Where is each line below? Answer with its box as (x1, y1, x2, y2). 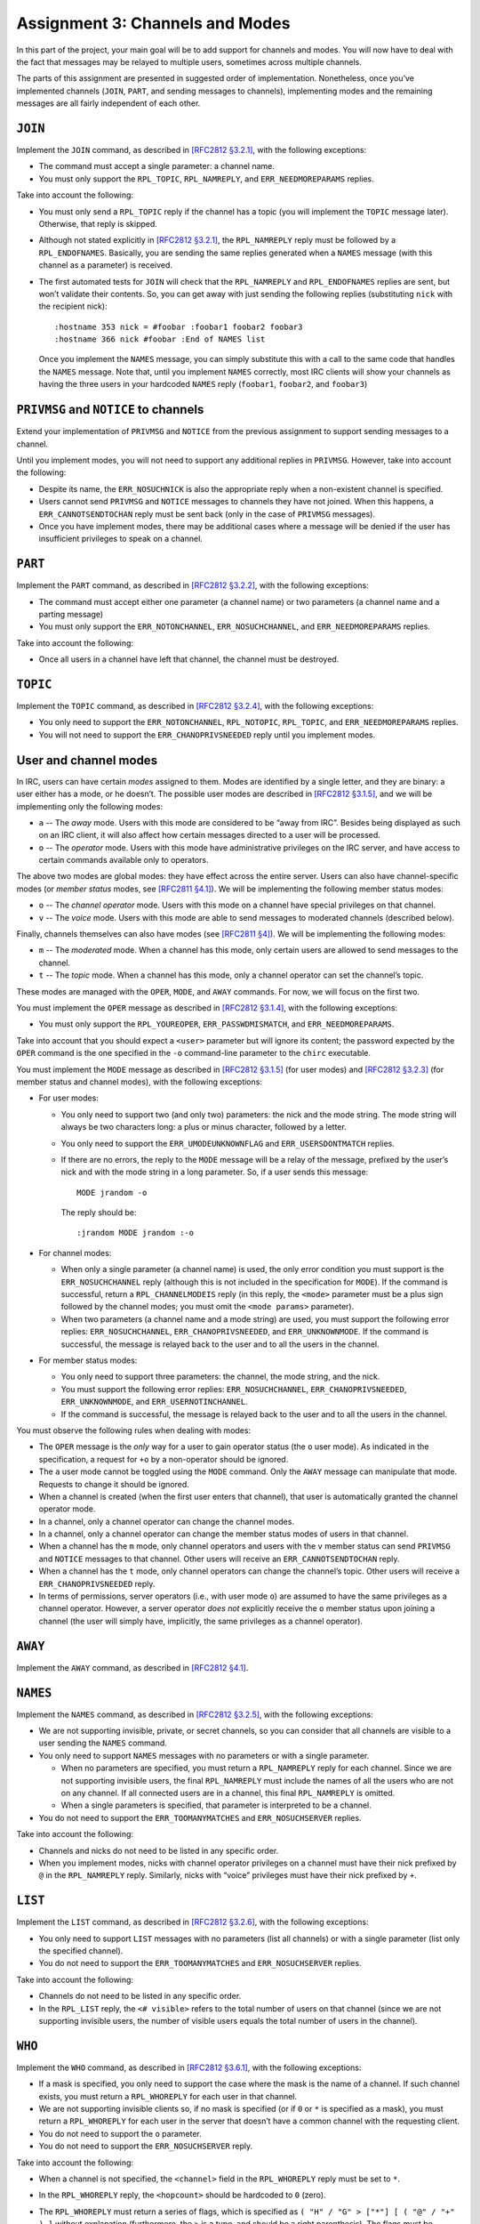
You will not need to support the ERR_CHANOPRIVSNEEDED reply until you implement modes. (38, 729, 376, 740)
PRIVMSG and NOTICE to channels (16, 402, 204, 417)
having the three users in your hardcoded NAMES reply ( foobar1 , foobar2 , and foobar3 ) (38, 379, 368, 390)
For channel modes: (38, 1247, 112, 1258)
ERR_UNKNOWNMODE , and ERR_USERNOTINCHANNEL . (60, 1397, 248, 1407)
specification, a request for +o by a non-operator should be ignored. (38, 1454, 289, 1464)
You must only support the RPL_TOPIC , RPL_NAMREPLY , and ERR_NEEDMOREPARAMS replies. (38, 173, 375, 184)
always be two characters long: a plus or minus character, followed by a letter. (60, 1122, 347, 1132)
